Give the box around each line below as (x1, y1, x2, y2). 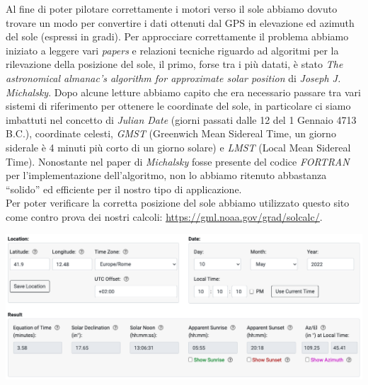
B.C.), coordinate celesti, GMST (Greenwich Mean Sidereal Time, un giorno (6, 126, 336, 141)
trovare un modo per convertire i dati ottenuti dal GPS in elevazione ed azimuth (6, 15, 355, 30)
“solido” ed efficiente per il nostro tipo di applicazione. (6, 181, 242, 196)
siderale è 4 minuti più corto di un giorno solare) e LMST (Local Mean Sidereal (6, 139, 351, 154)
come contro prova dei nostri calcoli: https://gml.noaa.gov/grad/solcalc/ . (6, 209, 323, 224)
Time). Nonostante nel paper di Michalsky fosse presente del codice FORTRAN (6, 154, 350, 168)
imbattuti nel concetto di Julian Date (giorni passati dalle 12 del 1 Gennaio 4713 (6, 112, 357, 127)
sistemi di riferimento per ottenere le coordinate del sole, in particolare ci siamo (6, 98, 351, 113)
